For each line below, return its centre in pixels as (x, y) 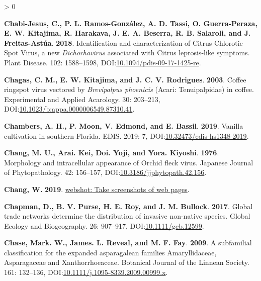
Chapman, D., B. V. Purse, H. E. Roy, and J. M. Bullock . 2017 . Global (128, 206)
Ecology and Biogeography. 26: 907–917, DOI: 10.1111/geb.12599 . (104, 225)
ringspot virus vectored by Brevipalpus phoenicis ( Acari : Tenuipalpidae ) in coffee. (129, 89)
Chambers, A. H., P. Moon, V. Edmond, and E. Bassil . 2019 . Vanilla (124, 125)
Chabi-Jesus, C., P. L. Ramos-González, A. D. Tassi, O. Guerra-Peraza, (131, 23)
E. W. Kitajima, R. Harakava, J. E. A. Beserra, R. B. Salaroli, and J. (127, 33)
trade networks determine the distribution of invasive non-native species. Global (127, 216)
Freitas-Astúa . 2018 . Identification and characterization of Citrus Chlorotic (123, 42)
